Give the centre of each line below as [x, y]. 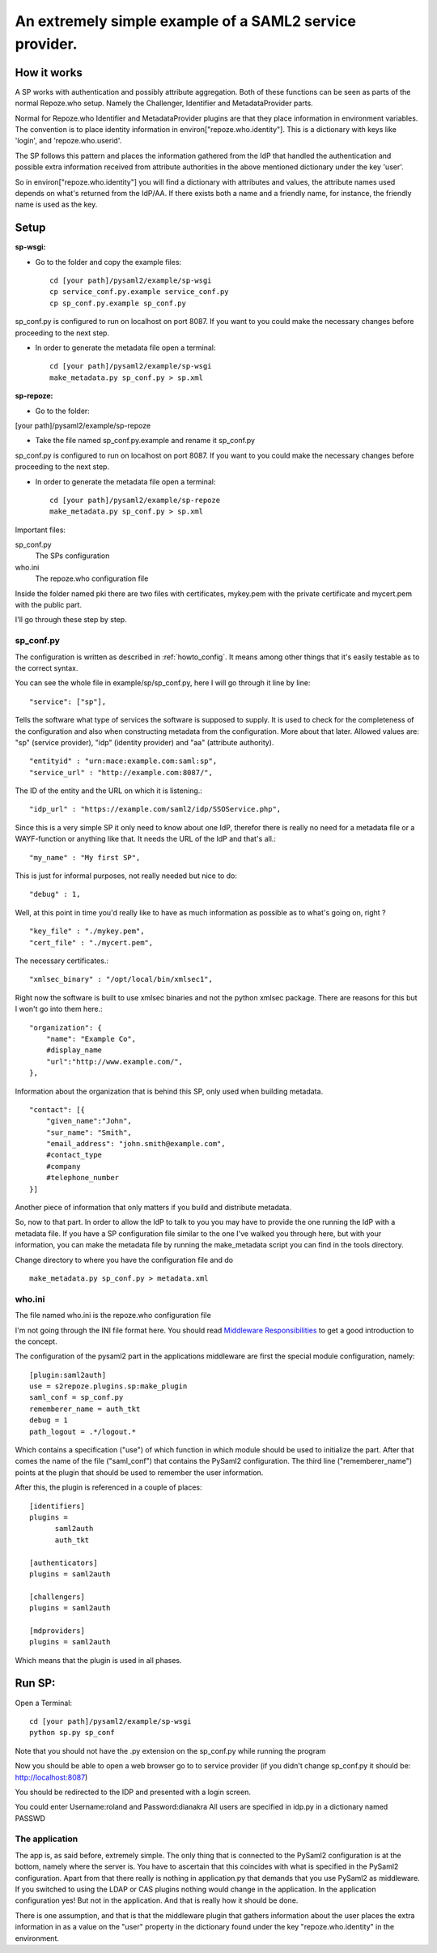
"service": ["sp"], [68, 701]
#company [63, 1166]
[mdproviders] [57, 1631]
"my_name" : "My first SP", [85, 857]
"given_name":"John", [89, 1121]
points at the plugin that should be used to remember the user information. [139, 1472]
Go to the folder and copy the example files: [108, 262]
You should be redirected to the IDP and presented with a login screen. [133, 1792]
